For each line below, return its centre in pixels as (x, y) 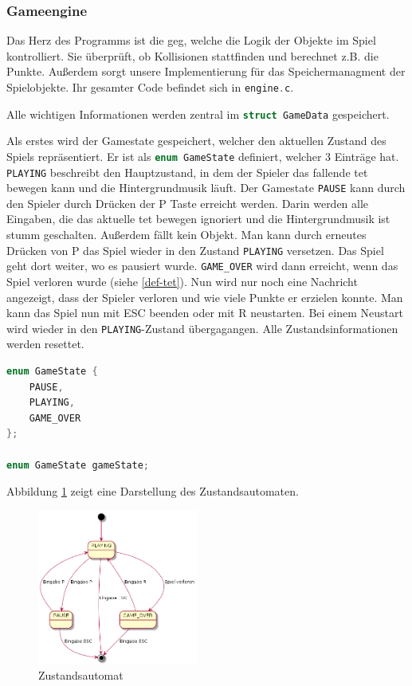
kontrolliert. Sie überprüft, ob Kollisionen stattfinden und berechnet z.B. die (192, 55)
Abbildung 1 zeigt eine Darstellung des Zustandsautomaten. (153, 491)
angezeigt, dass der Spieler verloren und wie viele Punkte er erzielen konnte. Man (205, 297)
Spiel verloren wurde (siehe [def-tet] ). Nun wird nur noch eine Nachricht (182, 281)
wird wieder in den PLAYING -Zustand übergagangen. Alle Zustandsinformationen (202, 328)
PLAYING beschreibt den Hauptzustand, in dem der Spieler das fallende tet (187, 172)
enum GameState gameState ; (78, 465)
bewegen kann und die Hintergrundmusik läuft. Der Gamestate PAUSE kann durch (206, 188)
